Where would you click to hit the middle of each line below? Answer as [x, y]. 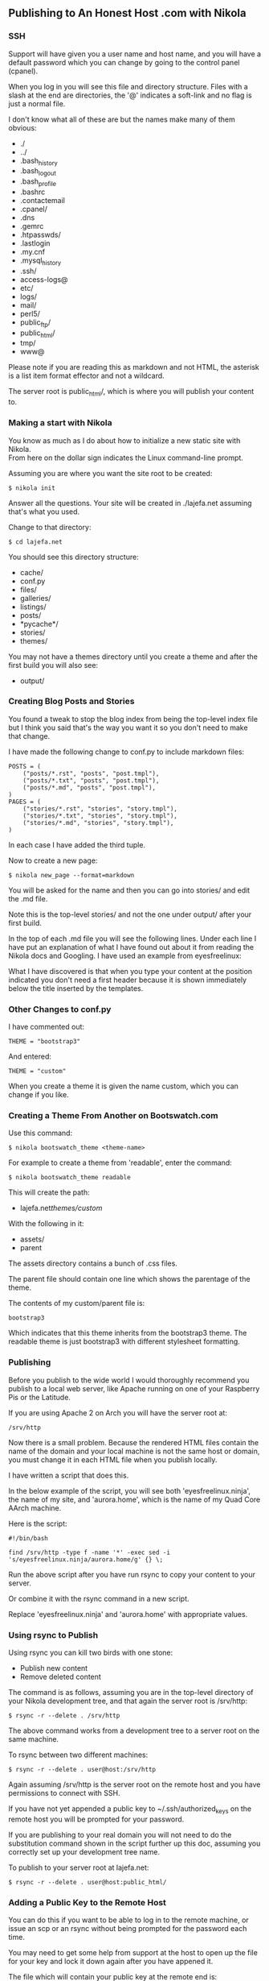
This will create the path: [49, 1192]
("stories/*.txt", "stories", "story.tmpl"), [100, 816]
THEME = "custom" [37, 1071]
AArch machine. [35, 1508]
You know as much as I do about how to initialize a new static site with [124, 440]
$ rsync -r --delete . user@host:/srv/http [82, 1770]
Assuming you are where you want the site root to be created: [110, 473]
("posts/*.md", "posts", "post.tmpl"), [90, 787]
